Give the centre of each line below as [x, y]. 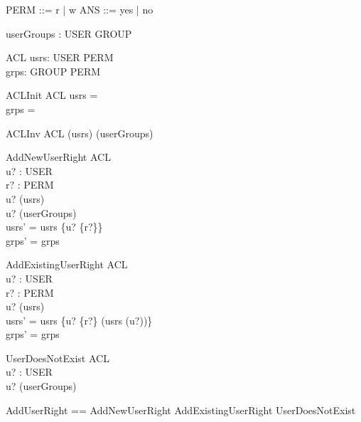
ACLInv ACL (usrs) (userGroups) [80, 133]
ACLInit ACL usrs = [52, 95]
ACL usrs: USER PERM [60, 57]
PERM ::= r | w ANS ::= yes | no [80, 9]
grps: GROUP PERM [53, 71]
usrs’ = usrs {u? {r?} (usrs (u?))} [79, 320]
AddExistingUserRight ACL [67, 264]
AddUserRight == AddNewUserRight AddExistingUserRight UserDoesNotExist [181, 410]
